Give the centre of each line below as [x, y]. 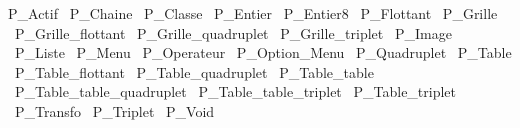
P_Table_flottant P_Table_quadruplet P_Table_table [194, 71]
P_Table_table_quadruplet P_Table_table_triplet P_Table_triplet [235, 91]
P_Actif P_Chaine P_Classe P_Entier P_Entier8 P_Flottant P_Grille [253, 13]
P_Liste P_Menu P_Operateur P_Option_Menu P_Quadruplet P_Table [263, 52]
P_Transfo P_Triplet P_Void [114, 110]
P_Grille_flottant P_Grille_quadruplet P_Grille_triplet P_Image [233, 32]
